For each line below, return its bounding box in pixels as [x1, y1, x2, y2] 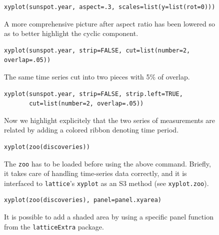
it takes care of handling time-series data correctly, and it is [4, 168, 187, 178]
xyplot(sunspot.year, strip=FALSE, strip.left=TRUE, [4, 90, 183, 97]
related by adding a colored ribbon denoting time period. [4, 124, 179, 135]
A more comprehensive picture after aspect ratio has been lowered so [4, 18, 215, 28]
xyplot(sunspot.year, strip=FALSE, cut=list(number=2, [4, 46, 190, 54]
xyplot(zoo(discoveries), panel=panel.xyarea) [4, 196, 161, 204]
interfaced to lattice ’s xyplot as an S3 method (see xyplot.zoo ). [4, 177, 209, 188]
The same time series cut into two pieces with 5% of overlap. [4, 71, 190, 81]
